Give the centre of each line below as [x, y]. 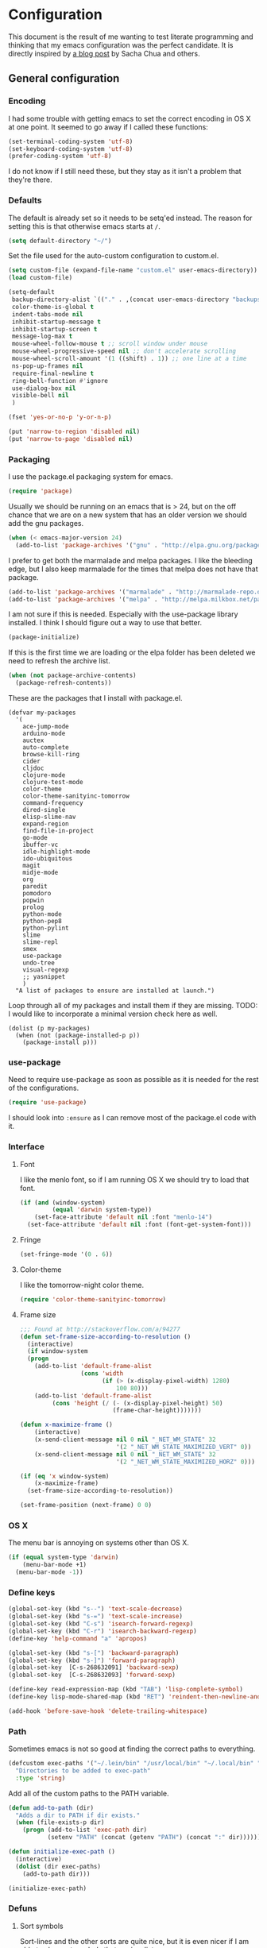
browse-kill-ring [51, 755]
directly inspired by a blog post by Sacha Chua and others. [104, 53]
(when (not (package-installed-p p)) [78, 1036]
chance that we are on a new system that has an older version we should [128, 515]
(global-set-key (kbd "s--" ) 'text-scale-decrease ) [95, 1609]
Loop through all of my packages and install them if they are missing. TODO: [133, 1006]
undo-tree [39, 963]
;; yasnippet [44, 977]
